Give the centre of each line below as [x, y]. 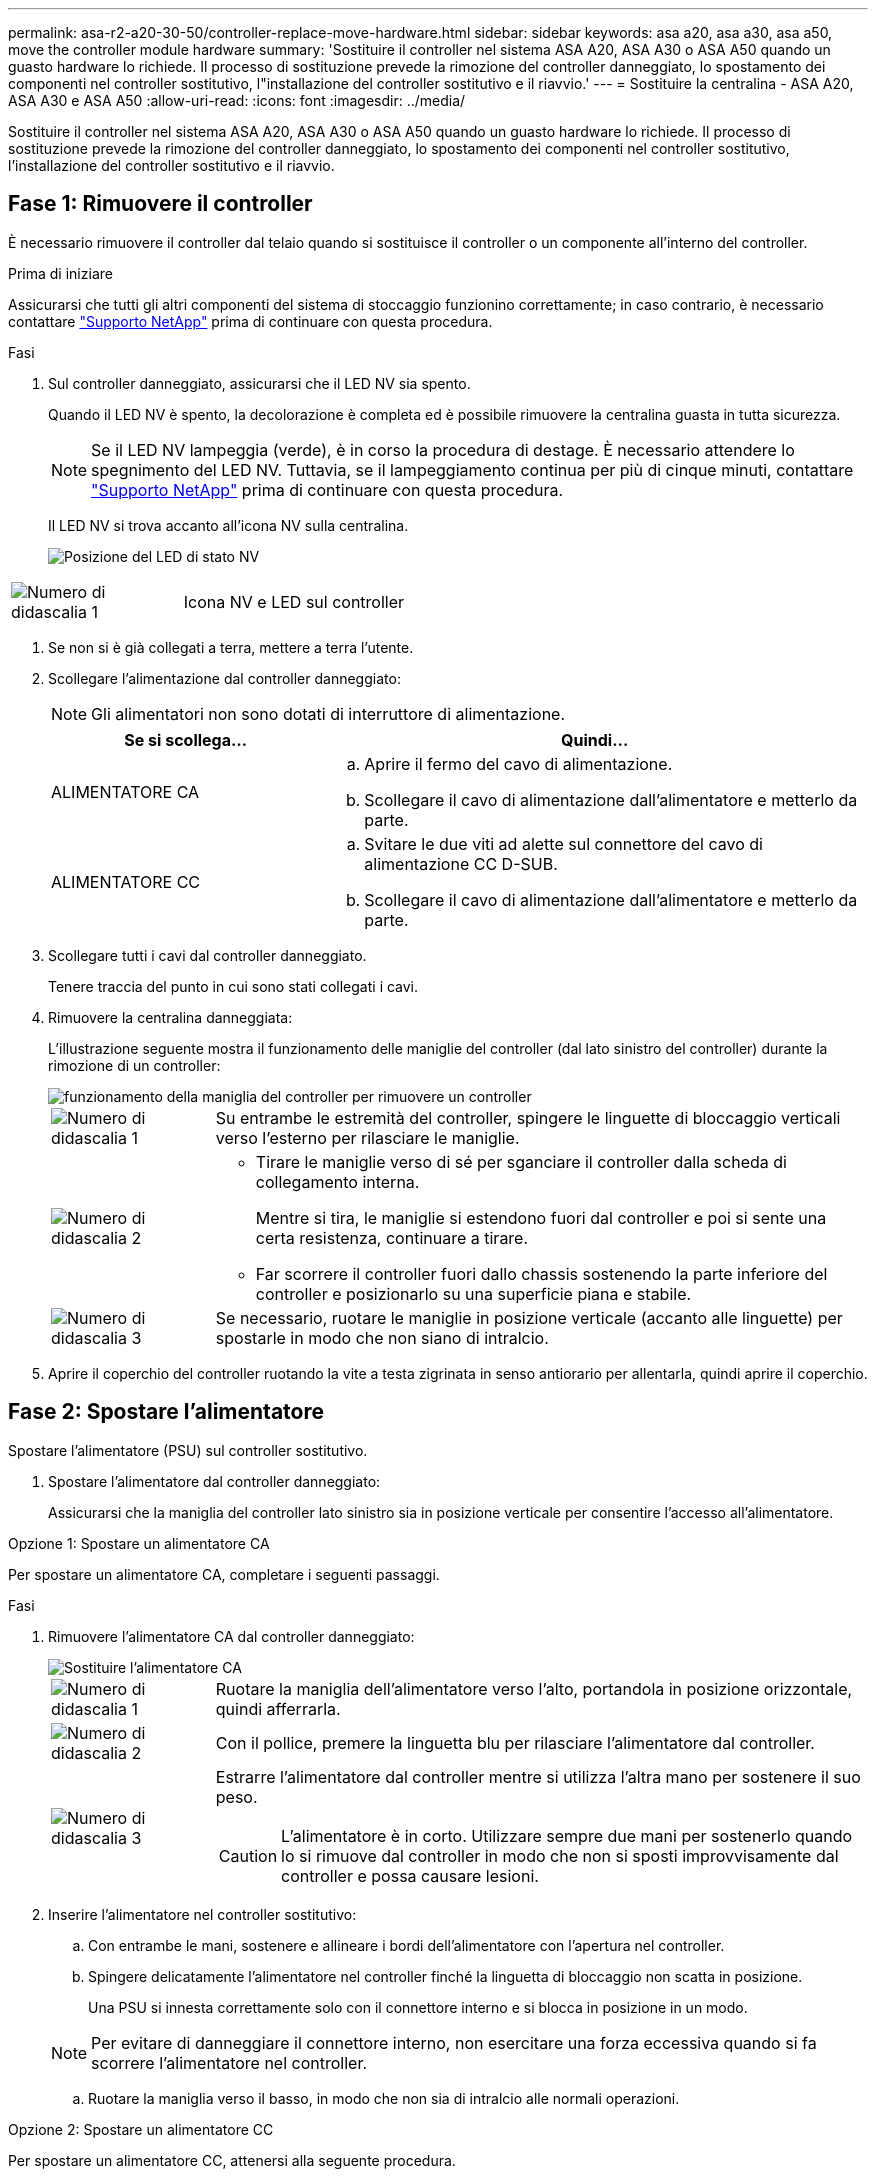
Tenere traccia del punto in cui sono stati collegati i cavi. [233, 986]
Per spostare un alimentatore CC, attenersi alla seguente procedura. [232, 2160]
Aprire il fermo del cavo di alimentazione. [518, 763]
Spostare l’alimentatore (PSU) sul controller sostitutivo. [188, 1450]
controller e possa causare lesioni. [410, 1875]
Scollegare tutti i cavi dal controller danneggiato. [207, 955]
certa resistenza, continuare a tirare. [392, 1237]
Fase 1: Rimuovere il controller [160, 204]
